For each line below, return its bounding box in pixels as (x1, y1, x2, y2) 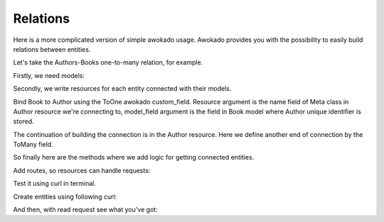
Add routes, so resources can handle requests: (13, 166, 151, 174)
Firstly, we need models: (13, 71, 85, 79)
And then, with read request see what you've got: (13, 206, 158, 214)
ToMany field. (13, 140, 53, 149)
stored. (13, 117, 35, 126)
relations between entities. (13, 45, 91, 53)
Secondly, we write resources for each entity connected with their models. (13, 84, 232, 93)
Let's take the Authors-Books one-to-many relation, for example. (13, 58, 203, 67)
